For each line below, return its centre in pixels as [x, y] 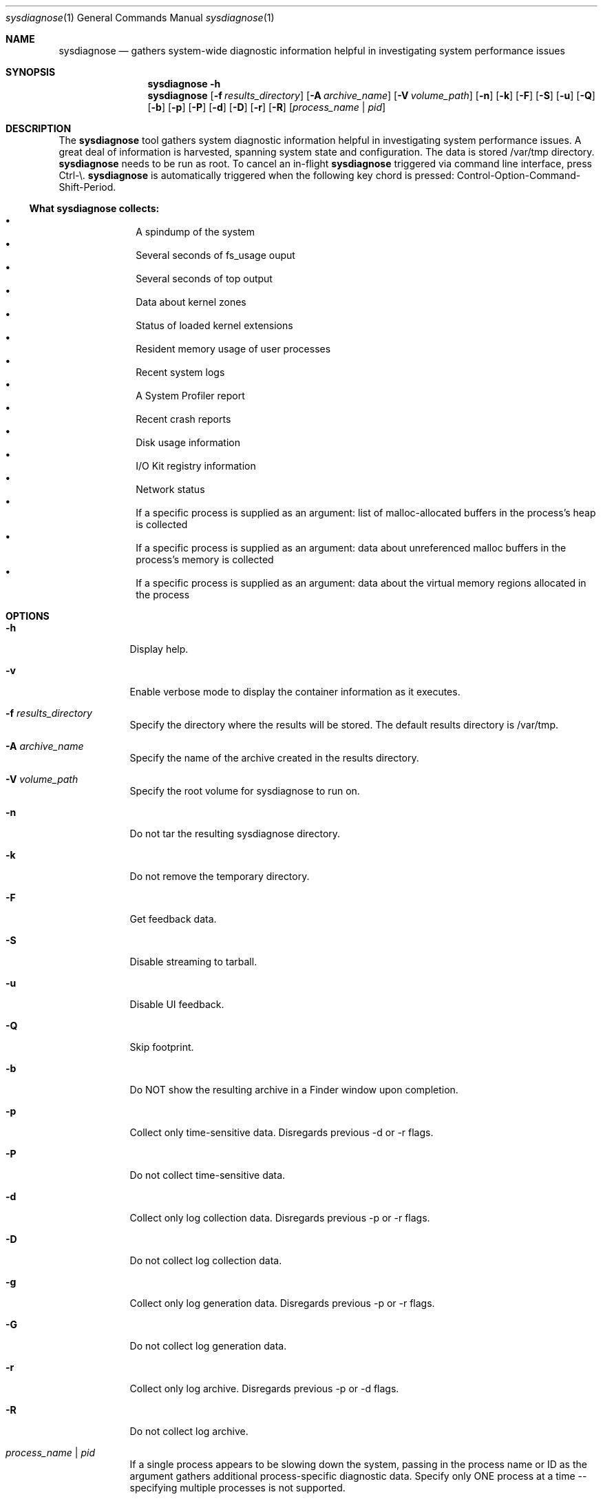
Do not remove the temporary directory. [220, 876]
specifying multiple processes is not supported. [237, 1488]
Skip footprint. [162, 1047]
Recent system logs [180, 372]
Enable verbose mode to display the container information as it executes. [295, 692]
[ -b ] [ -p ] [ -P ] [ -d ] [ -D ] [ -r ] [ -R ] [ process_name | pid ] [267, 107]
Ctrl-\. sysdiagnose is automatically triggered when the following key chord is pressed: [256, 175]
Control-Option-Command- [519, 175]
